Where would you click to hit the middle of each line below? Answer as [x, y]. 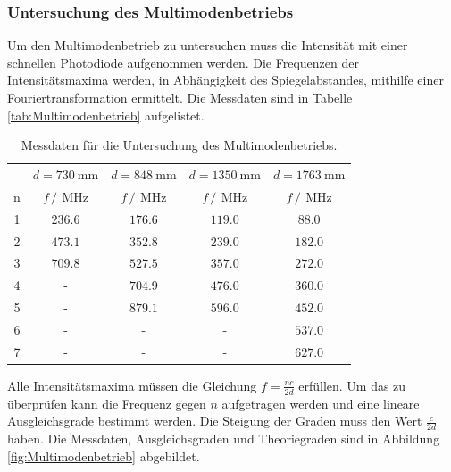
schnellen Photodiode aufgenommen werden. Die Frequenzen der [183, 62]
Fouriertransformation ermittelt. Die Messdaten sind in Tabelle [180, 97]
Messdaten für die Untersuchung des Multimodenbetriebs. [179, 145]
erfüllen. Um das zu [352, 385]
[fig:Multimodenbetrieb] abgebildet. [104, 455]
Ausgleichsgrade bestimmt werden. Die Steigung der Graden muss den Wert [215, 421]
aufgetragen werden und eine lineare [321, 403]
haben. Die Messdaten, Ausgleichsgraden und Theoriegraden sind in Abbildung [224, 439]
